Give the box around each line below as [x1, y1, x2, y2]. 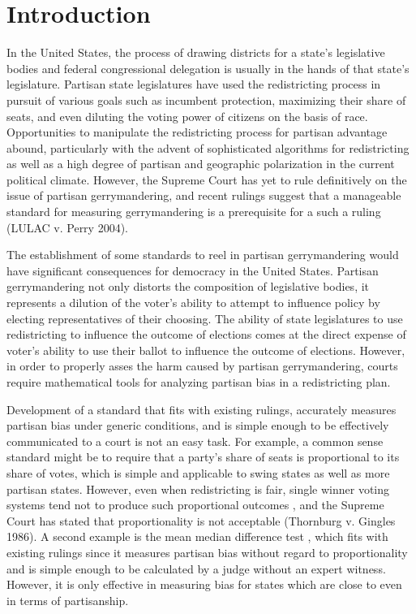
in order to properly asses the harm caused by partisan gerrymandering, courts [6, 357, 398, 374]
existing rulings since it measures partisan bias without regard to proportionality [6, 543, 408, 560]
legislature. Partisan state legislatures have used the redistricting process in [6, 76, 381, 93]
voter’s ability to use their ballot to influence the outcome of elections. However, [6, 341, 405, 358]
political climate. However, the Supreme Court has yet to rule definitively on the [6, 171, 407, 188]
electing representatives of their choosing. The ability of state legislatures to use [6, 309, 403, 326]
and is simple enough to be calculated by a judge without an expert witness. [6, 560, 386, 577]
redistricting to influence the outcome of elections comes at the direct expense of [6, 326, 406, 343]
